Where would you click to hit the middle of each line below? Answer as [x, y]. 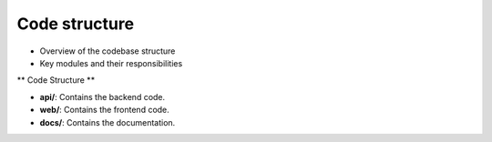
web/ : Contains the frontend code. [105, 110]
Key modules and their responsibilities [111, 63]
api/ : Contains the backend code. [102, 96]
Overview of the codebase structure [108, 51]
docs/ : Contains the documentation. [108, 122]
